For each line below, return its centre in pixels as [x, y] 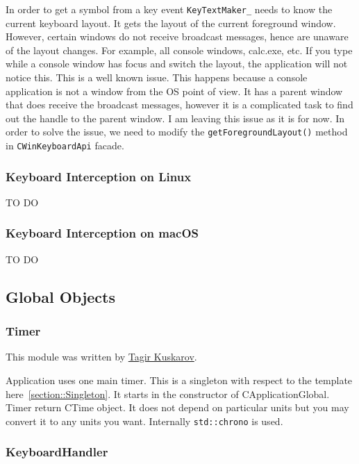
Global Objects [60, 296]
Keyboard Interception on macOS [102, 233]
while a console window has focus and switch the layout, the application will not [177, 64]
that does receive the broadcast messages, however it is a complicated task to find [179, 105]
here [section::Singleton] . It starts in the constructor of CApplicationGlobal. [168, 393]
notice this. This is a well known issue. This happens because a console [157, 77]
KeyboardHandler [57, 452]
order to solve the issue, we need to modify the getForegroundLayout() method [177, 132]
